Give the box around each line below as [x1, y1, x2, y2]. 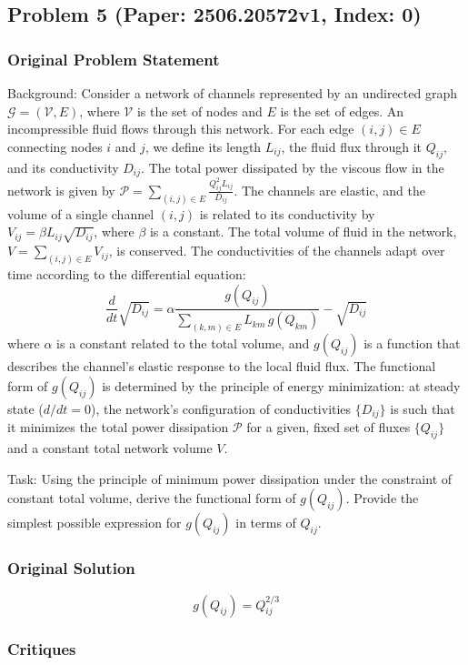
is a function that [363, 334, 461, 353]
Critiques [7, 638, 76, 660]
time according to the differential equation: [7, 264, 246, 283]
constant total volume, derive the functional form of [7, 489, 296, 508]
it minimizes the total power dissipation [7, 418, 229, 437]
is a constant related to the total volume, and [56, 334, 310, 353]
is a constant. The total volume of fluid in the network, [149, 222, 457, 241]
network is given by [7, 180, 115, 199]
